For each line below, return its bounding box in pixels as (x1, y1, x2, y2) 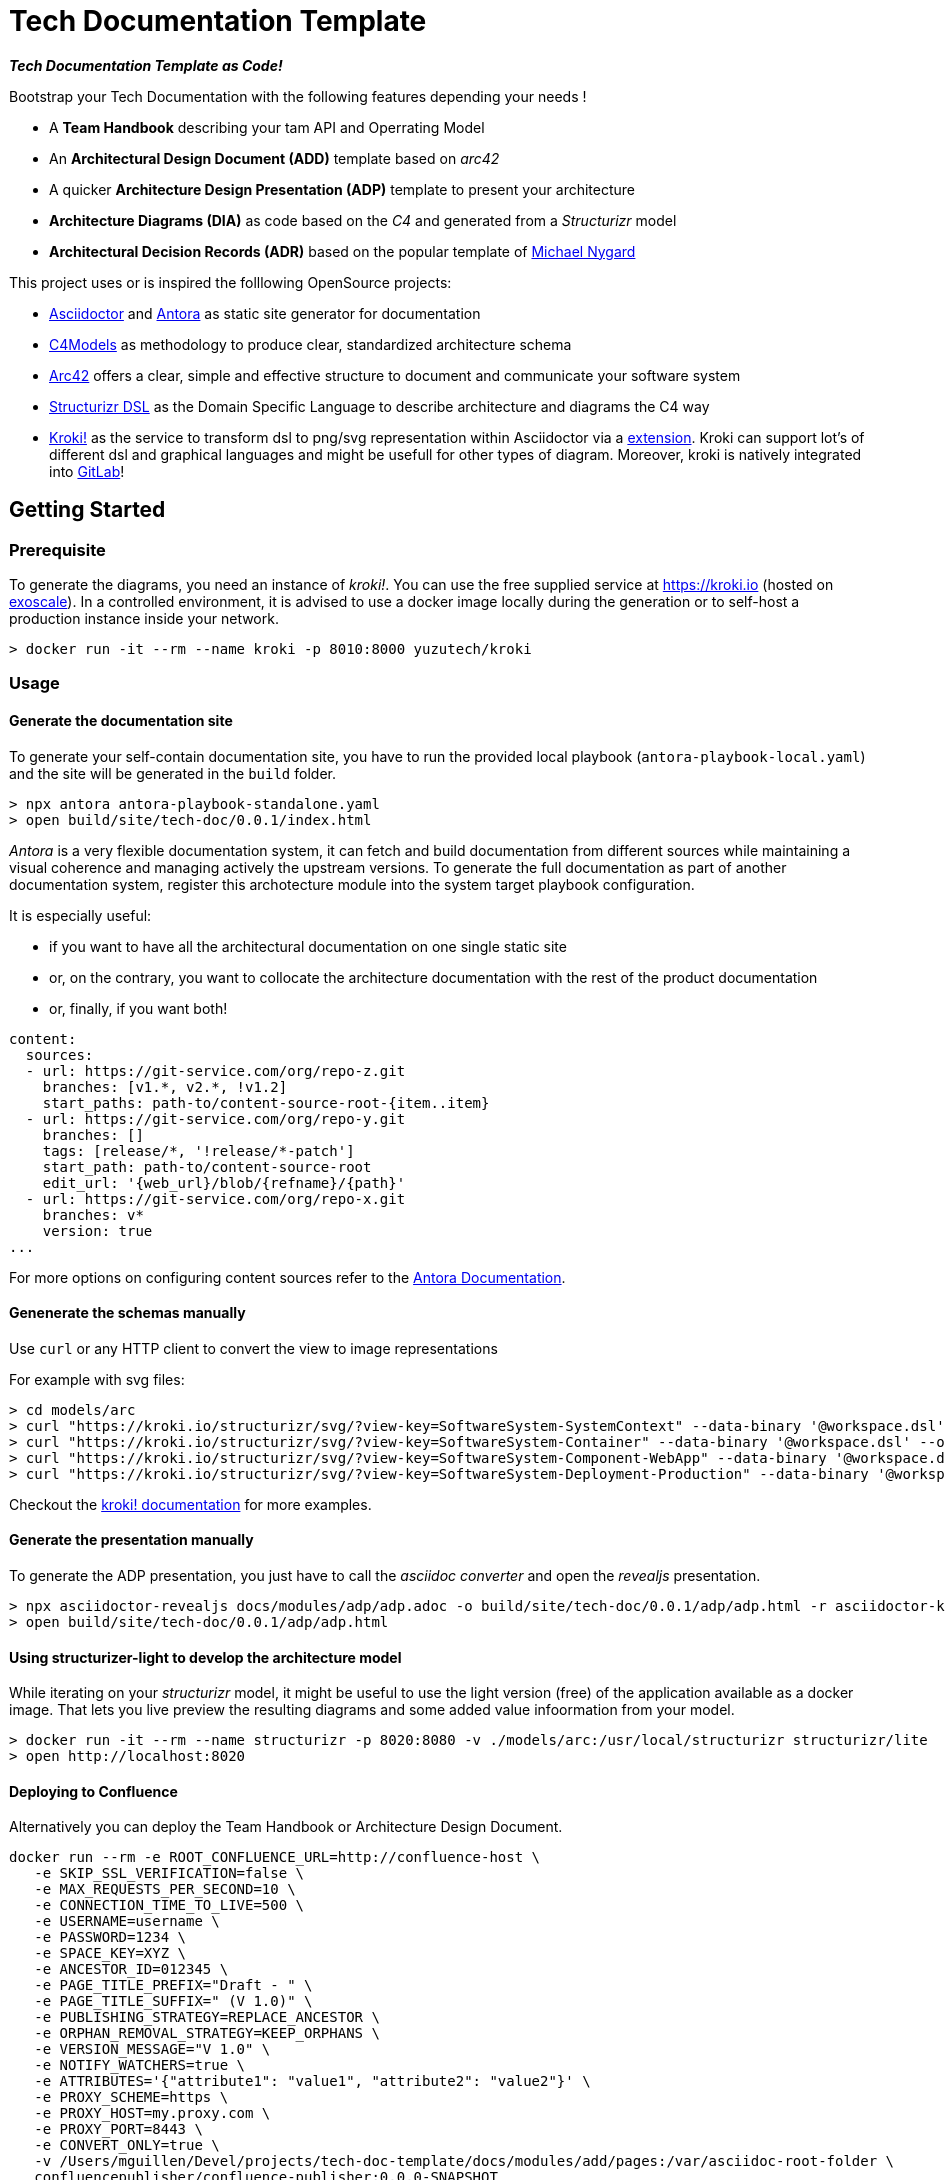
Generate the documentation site (9, 711, 233, 729)
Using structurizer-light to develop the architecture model (9, 1648, 402, 1666)
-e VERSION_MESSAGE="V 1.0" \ (34, 2041, 271, 2058)
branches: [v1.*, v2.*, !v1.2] (42, 1078, 288, 1095)
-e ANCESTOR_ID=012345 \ (34, 1961, 229, 1978)
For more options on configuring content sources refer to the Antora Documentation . (9, 1268, 566, 1286)
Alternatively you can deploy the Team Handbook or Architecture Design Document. (9, 1818, 563, 1836)
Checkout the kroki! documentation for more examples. (9, 1495, 372, 1513)
